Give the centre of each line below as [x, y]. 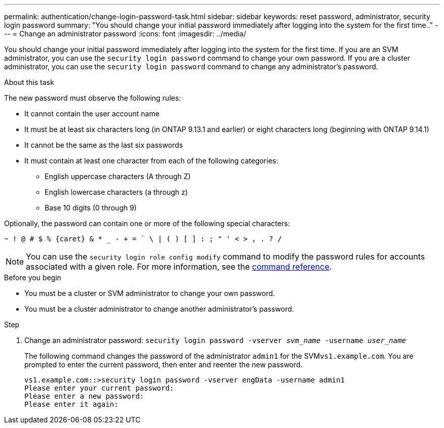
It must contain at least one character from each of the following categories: [151, 161]
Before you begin [33, 277]
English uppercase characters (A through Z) [118, 176]
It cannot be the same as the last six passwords [104, 145]
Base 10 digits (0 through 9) [91, 208]
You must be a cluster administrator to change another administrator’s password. [159, 309]
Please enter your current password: [99, 388]
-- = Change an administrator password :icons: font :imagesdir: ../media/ [125, 34]
